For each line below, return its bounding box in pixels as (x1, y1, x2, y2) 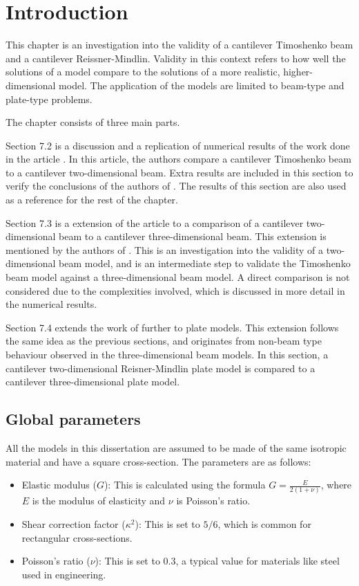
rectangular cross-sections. (21, 530, 133, 544)
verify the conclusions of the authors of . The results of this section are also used (6, 178, 347, 193)
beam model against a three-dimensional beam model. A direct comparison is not (6, 270, 350, 284)
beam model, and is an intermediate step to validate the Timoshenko (59, 256, 351, 271)
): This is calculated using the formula (104, 477, 266, 492)
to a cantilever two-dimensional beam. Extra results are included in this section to (6, 165, 353, 179)
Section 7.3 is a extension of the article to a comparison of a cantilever (6, 215, 304, 230)
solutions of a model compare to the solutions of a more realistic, (6, 64, 280, 79)
